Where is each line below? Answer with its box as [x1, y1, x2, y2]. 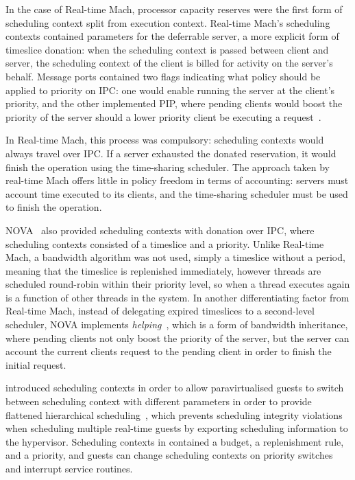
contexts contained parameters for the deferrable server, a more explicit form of [5, 29, 339, 43]
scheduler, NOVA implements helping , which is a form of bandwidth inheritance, [5, 317, 348, 332]
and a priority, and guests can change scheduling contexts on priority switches [5, 448, 333, 462]
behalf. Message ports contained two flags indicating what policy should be [5, 69, 321, 83]
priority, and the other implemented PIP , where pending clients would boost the [5, 96, 343, 111]
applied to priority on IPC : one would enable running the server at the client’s [5, 82, 335, 97]
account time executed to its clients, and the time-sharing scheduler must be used [5, 186, 348, 201]
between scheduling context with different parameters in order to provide [5, 394, 312, 409]
